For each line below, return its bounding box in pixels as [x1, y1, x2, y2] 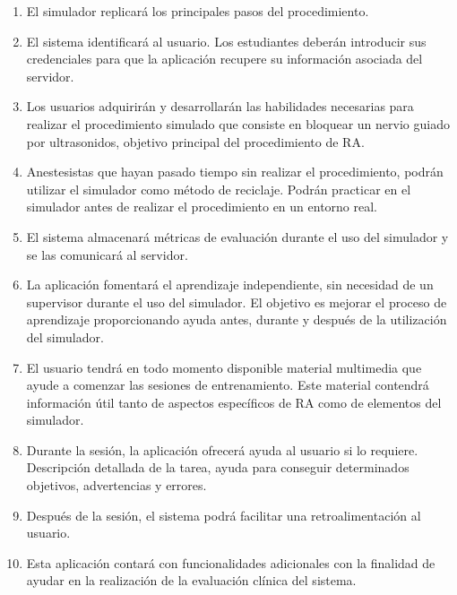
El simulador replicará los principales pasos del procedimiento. [26, 2, 369, 20]
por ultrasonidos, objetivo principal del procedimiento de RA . [26, 132, 365, 151]
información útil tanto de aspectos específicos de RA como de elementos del [26, 392, 442, 411]
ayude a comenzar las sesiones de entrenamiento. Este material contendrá [26, 375, 429, 394]
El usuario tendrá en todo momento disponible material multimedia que [26, 358, 422, 376]
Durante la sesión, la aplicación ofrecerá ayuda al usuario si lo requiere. [26, 440, 418, 459]
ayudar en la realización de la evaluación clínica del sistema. [26, 571, 357, 590]
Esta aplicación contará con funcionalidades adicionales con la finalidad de [26, 553, 435, 572]
